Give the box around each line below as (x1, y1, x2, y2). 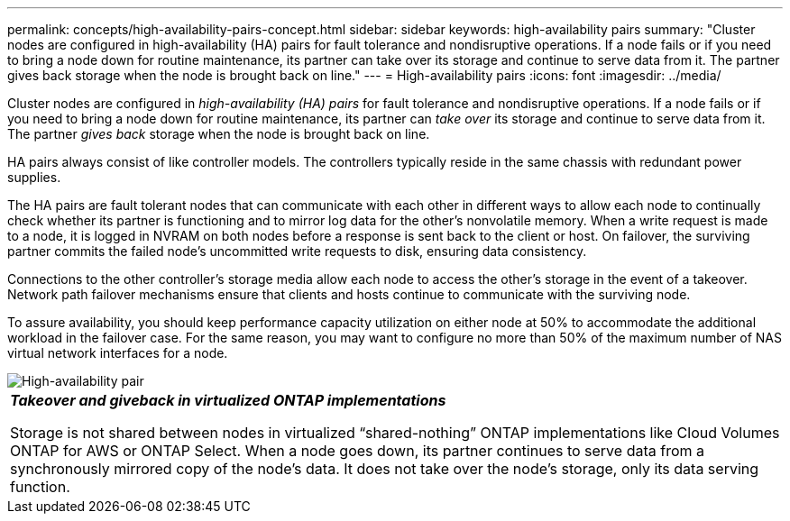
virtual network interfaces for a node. (7, 345, 228, 361)
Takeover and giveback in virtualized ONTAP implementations (10, 391, 446, 409)
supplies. (7, 169, 61, 185)
